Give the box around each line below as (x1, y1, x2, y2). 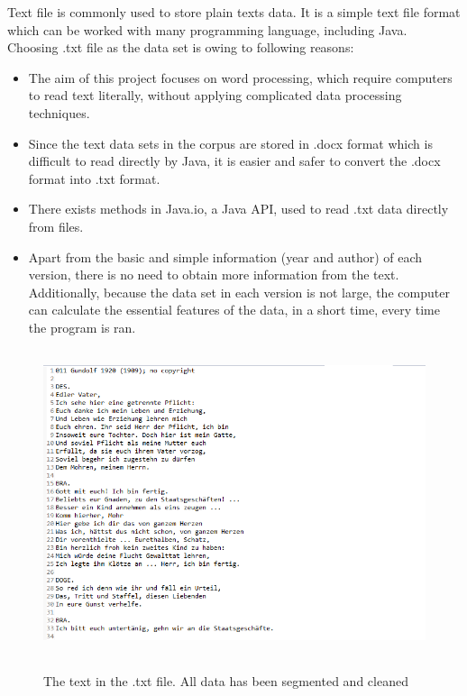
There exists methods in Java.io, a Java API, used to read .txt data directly (28, 199, 449, 218)
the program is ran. (28, 317, 136, 336)
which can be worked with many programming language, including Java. (7, 20, 407, 39)
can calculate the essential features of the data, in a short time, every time (28, 300, 440, 319)
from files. (28, 216, 84, 235)
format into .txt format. (28, 169, 160, 188)
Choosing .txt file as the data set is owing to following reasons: (7, 38, 354, 57)
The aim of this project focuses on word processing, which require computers (28, 68, 453, 87)
